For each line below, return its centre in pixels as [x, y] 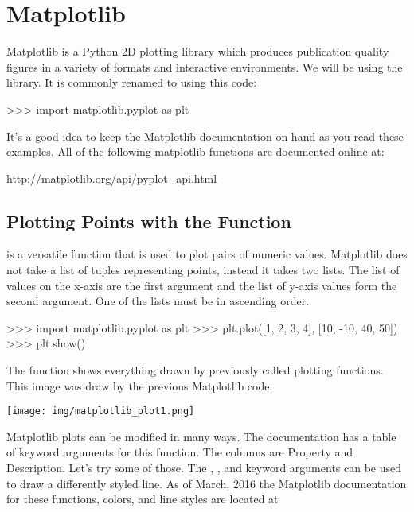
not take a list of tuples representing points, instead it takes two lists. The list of [203, 270]
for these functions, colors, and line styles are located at [143, 499]
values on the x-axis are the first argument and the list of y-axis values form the [202, 285]
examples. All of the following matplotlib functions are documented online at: [195, 151]
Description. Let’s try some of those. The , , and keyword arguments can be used [204, 468]
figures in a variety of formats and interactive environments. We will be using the [205, 66]
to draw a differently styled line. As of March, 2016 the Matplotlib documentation [207, 483]
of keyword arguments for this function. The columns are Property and [180, 452]
